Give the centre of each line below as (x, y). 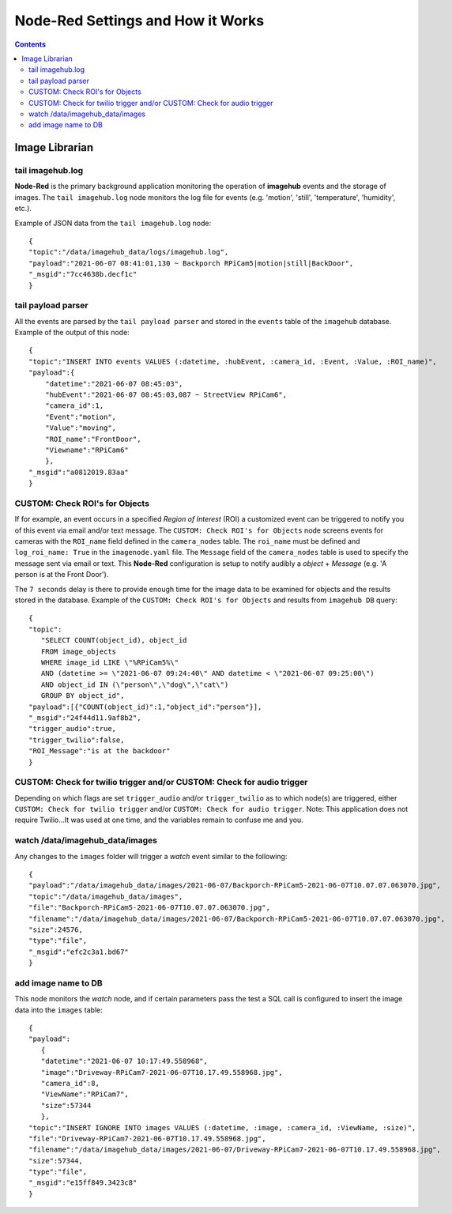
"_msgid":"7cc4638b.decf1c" (83, 274)
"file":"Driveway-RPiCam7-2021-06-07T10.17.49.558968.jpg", (147, 1139)
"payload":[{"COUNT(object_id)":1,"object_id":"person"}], (145, 707)
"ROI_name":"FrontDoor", (93, 439)
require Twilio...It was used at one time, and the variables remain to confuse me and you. (159, 820)
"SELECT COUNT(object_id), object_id (114, 641)
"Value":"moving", (81, 428)
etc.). (23, 209)
